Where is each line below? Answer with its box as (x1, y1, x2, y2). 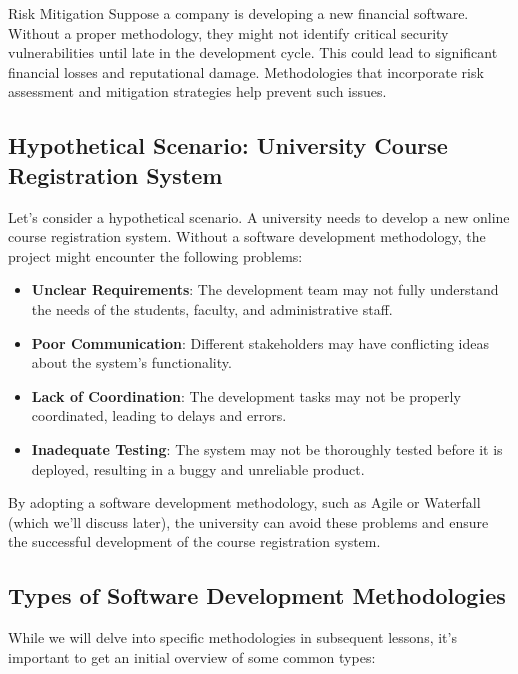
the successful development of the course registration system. (8, 531, 381, 552)
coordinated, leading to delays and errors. (31, 405, 287, 426)
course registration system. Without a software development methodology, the (8, 226, 486, 247)
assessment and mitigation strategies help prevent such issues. (8, 81, 387, 102)
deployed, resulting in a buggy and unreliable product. (31, 458, 365, 479)
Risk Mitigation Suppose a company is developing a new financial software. (8, 3, 469, 23)
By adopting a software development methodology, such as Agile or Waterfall (8, 492, 481, 513)
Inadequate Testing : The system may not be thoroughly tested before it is (31, 438, 503, 459)
